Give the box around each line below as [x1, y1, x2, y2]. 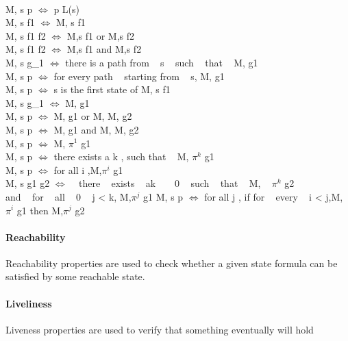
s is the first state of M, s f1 [53, 82, 171, 97]
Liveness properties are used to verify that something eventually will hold [5, 322, 314, 336]
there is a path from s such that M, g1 [65, 55, 258, 69]
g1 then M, [16, 203, 64, 217]
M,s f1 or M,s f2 [66, 28, 135, 42]
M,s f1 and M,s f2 [66, 42, 142, 56]
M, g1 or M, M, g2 [53, 109, 132, 123]
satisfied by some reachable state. [5, 269, 145, 283]
